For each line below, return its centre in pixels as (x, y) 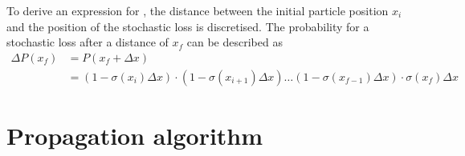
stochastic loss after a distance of (88, 42)
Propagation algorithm (135, 136)
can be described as (235, 42)
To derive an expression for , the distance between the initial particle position (198, 10)
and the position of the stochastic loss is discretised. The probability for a (188, 26)
